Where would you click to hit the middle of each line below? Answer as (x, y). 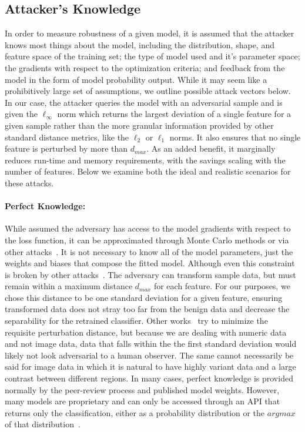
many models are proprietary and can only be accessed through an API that (143, 401)
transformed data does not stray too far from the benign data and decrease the (147, 309)
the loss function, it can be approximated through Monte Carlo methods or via (147, 240)
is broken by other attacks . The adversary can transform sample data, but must (150, 274)
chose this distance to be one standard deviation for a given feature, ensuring (144, 297)
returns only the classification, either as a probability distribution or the (135, 412)
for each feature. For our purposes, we (222, 286)
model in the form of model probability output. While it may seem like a (136, 79)
